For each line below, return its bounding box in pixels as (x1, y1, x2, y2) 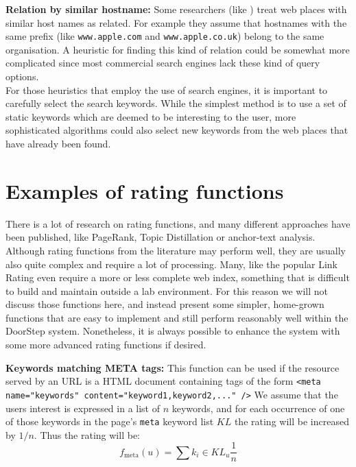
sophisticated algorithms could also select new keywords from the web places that (5, 123, 348, 137)
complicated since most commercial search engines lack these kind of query (5, 56, 320, 70)
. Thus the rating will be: (34, 427, 140, 442)
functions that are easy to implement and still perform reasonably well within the (5, 310, 348, 324)
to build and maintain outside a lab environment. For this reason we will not (5, 283, 328, 298)
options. (5, 69, 39, 84)
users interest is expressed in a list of (5, 400, 161, 415)
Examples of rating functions (5, 176, 284, 204)
